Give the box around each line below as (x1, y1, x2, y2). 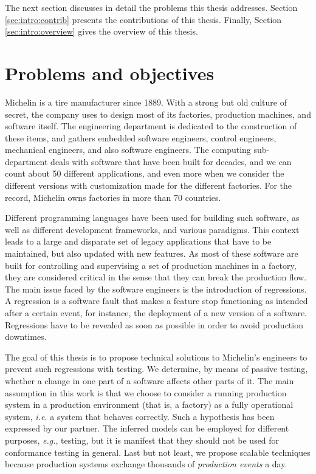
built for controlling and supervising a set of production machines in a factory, (5, 259, 297, 271)
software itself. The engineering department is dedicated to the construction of (5, 120, 297, 132)
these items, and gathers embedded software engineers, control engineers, (5, 131, 276, 144)
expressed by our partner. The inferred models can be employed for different (5, 422, 289, 435)
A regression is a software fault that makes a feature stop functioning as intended (5, 294, 308, 307)
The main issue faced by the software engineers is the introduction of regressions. (5, 282, 307, 295)
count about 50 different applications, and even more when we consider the (5, 167, 284, 180)
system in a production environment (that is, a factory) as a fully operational (5, 398, 294, 411)
